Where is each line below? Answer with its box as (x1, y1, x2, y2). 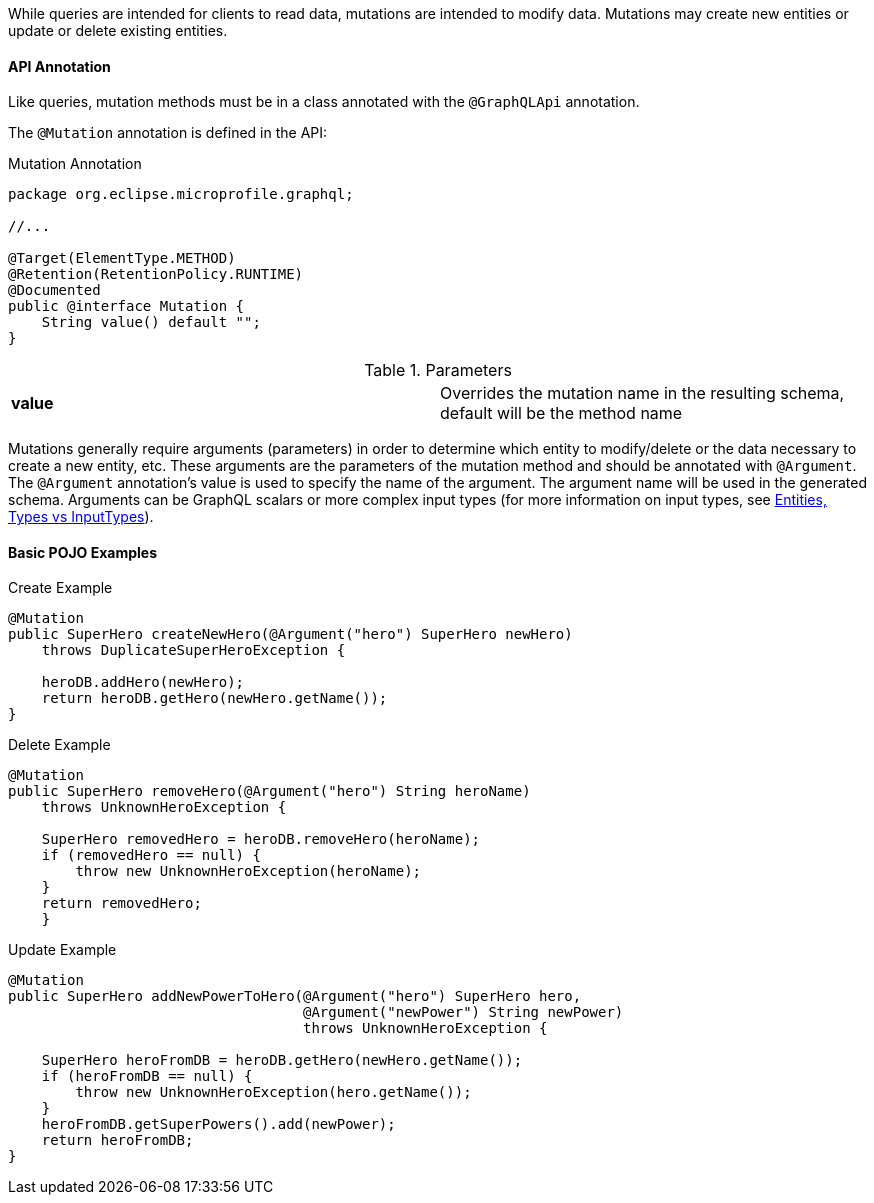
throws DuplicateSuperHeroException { (41, 642, 346, 659)
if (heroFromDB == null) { (41, 1068, 253, 1085)
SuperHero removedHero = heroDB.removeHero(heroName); (41, 831, 481, 848)
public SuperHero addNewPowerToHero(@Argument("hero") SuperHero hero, (8, 988, 582, 1005)
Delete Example (8, 736, 111, 754)
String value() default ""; (41, 314, 261, 331)
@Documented (8, 282, 101, 299)
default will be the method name (440, 403, 683, 424)
